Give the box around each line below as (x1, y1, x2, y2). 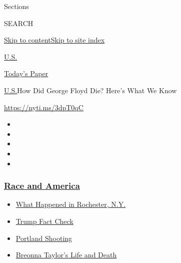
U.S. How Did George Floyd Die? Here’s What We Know (4, 85, 177, 95)
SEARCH (4, 18, 33, 28)
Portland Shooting (15, 232, 72, 243)
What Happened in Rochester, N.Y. (15, 199, 126, 209)
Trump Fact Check (15, 215, 73, 226)
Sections (4, 1, 29, 11)
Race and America (4, 179, 80, 192)
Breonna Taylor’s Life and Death (15, 249, 117, 260)
